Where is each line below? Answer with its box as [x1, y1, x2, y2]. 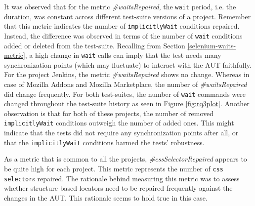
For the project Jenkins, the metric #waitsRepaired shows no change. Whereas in [4, 69, 250, 80]
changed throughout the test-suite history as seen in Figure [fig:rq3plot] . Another [4, 98, 250, 109]
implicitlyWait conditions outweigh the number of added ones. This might [4, 118, 234, 128]
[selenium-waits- [187, 40, 236, 50]
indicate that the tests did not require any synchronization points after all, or [4, 127, 239, 138]
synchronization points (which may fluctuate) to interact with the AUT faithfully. [4, 59, 252, 70]
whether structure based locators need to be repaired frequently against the [4, 183, 233, 193]
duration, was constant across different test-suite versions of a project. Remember [4, 11, 251, 21]
